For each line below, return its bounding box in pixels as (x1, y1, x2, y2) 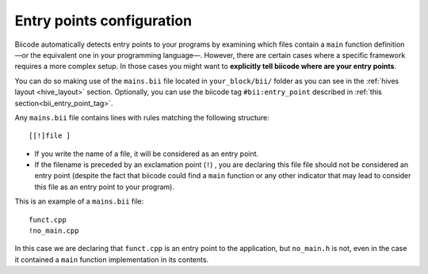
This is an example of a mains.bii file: (14, 196, 144, 206)
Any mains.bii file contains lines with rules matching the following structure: (14, 112, 269, 122)
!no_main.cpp (29, 226, 79, 235)
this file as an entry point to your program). (34, 182, 174, 192)
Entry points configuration (14, 12, 193, 29)
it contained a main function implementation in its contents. (14, 254, 209, 264)
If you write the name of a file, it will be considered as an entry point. (34, 149, 259, 158)
